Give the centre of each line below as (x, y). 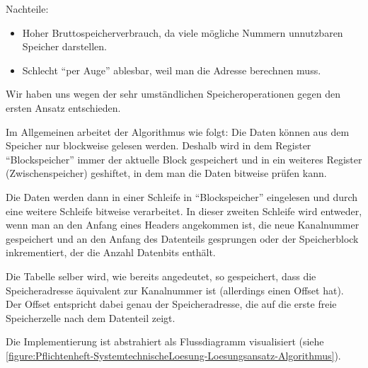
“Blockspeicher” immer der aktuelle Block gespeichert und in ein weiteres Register (184, 159)
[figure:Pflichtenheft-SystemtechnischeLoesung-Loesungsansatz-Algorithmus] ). (173, 355)
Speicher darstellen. (64, 46)
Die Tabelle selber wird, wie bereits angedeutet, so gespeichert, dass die (161, 276)
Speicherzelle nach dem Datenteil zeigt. (91, 317)
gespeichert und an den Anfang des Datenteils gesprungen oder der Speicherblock (182, 238)
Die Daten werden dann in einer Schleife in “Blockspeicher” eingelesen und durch (182, 196)
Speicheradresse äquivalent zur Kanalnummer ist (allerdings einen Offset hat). (175, 290)
